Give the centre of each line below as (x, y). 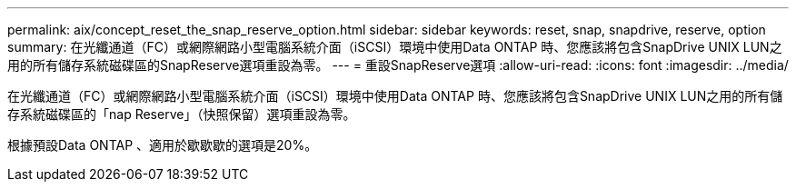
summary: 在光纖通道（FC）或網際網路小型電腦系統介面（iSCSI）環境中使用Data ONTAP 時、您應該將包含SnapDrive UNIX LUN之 (395, 47)
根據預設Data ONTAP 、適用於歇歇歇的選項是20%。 (163, 145)
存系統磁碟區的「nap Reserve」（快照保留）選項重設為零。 (182, 114)
